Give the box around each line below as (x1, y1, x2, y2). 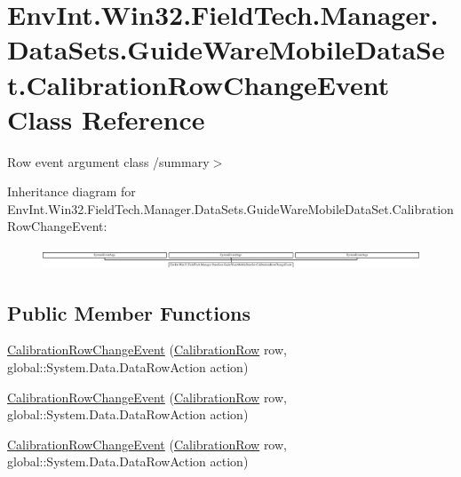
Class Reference (7, 100, 205, 137)
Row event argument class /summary (7, 152, 210, 171)
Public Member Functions (7, 298, 250, 326)
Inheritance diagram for (7, 182, 136, 201)
